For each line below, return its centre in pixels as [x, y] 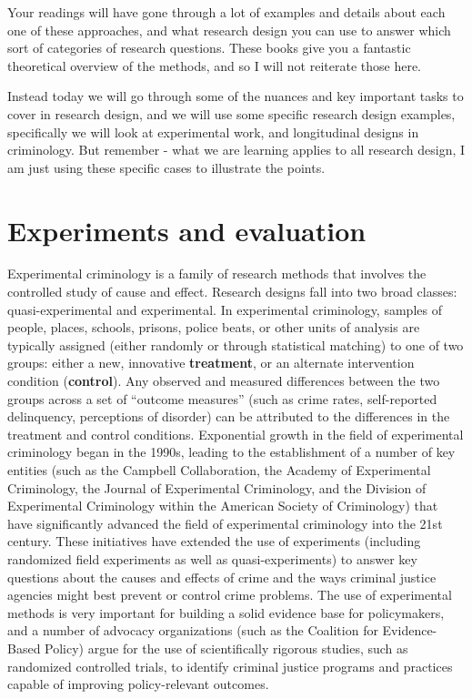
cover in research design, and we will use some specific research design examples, [231, 113]
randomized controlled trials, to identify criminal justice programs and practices [230, 666]
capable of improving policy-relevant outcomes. [138, 684]
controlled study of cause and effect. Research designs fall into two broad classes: [232, 292]
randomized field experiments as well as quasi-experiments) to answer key [212, 558]
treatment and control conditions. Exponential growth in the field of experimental [236, 434]
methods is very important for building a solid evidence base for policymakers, [226, 612]
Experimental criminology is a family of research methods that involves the [217, 274]
